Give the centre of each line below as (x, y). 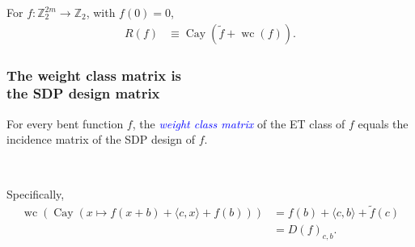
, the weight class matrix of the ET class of (239, 123)
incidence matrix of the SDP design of (101, 139)
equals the (383, 123)
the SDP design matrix (83, 93)
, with (101, 12)
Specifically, (36, 193)
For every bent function (65, 123)
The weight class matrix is (94, 75)
